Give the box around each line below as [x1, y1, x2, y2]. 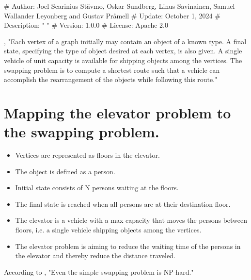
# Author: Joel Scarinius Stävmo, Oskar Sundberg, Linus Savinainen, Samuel [4, 1, 235, 11]
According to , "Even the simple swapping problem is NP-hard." [4, 266, 194, 277]
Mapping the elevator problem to [4, 102, 231, 122]
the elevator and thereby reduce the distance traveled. [15, 250, 175, 261]
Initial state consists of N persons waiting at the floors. [15, 182, 179, 193]
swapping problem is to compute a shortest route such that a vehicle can [4, 65, 220, 75]
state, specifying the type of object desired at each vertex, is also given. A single [4, 46, 242, 56]
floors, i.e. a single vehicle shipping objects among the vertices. [15, 225, 202, 235]
